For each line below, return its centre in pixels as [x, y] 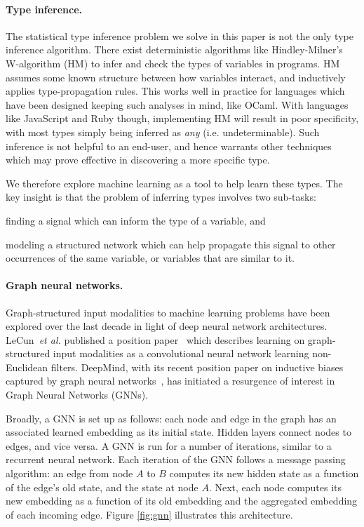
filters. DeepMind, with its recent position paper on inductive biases [197, 367]
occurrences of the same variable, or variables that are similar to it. [150, 258]
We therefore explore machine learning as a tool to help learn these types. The [174, 183]
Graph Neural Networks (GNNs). [77, 395]
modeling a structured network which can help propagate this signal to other [171, 244]
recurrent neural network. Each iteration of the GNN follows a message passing [176, 459]
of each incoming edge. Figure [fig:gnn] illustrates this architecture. [149, 514]
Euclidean [27, 367]
